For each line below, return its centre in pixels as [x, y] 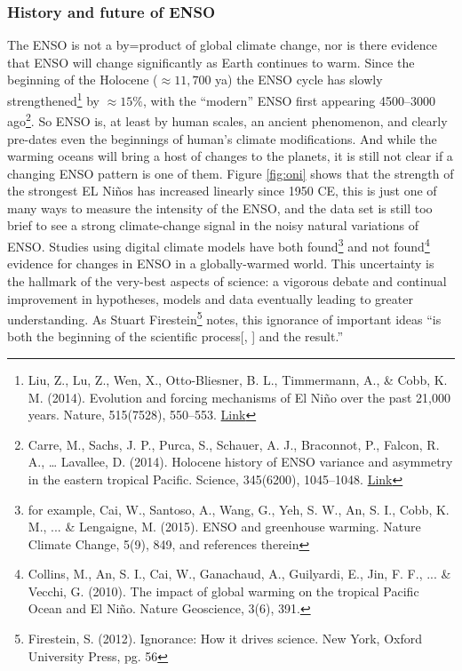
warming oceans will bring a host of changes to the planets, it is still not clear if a [230, 156]
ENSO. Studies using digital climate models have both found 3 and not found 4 [219, 245]
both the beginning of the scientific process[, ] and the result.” [175, 336]
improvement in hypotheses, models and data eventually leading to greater [210, 298]
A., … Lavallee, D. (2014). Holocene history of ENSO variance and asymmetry [240, 462]
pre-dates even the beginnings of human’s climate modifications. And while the [222, 138]
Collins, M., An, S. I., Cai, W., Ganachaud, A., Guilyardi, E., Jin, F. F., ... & [239, 574]
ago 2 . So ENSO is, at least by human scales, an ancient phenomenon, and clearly [227, 120]
